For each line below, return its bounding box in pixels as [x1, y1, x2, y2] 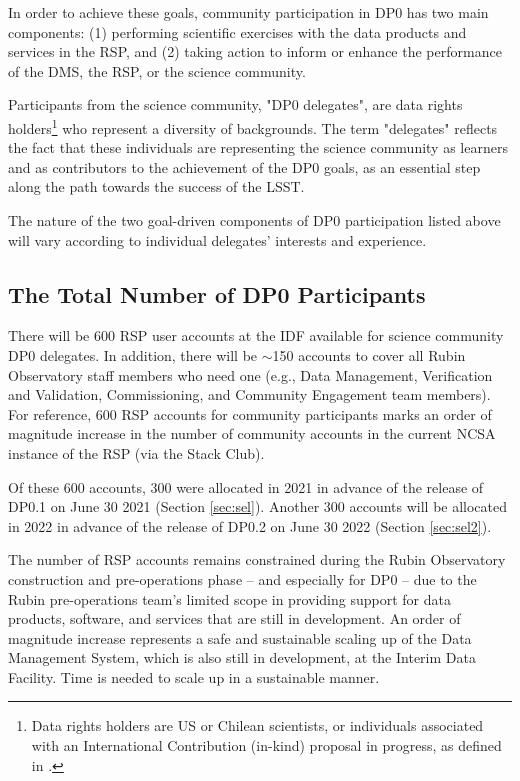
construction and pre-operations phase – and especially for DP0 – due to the [8, 568, 477, 589]
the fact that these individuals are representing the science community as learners [8, 137, 508, 158]
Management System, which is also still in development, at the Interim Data [8, 647, 476, 668]
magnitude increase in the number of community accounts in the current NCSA [8, 423, 496, 444]
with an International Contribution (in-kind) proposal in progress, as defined [31, 735, 502, 756]
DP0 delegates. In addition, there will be [8, 344, 258, 365]
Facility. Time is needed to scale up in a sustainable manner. [8, 666, 380, 687]
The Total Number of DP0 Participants [8, 278, 426, 309]
